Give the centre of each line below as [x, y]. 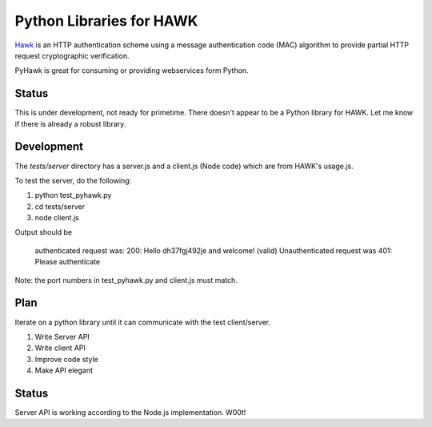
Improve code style [67, 359]
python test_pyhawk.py [73, 195]
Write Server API [62, 336]
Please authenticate [67, 262]
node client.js [57, 218]
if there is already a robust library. [70, 123]
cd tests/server [60, 206]
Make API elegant [64, 371]
